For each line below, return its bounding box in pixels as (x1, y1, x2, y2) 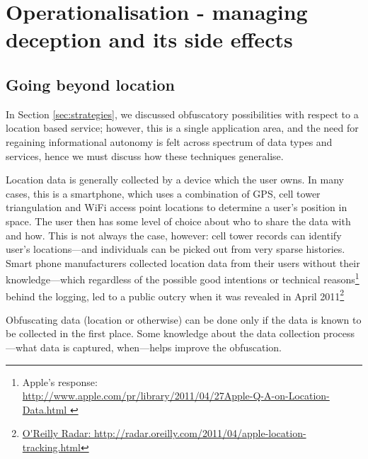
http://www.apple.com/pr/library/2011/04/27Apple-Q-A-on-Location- (22, 388, 330, 403)
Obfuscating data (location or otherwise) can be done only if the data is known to (6, 312, 362, 327)
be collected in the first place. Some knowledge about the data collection (6, 326, 321, 341)
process (323, 326, 355, 341)
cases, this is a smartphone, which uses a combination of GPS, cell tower (6, 186, 321, 200)
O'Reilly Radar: (22, 426, 91, 441)
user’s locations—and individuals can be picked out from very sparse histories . (6, 242, 345, 256)
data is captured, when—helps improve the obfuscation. (40, 339, 282, 354)
